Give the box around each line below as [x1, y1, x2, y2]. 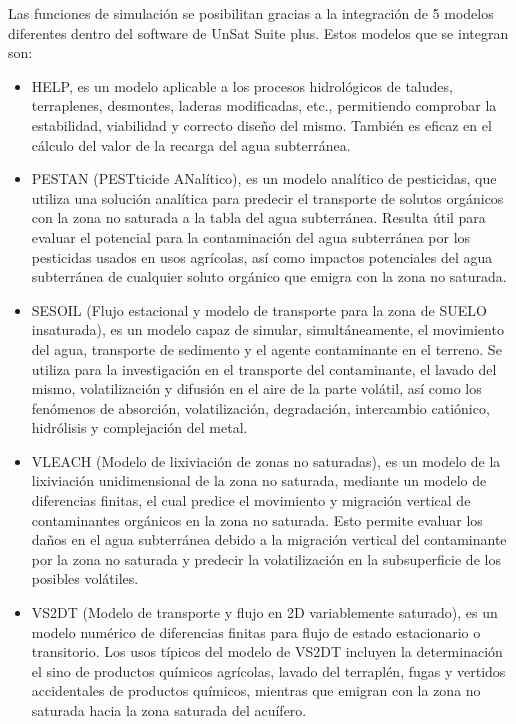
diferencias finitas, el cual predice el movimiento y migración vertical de [31, 490, 471, 511]
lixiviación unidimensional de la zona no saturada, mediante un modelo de [31, 470, 487, 491]
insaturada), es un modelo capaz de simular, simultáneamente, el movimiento [31, 319, 504, 340]
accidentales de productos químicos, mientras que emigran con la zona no [31, 680, 481, 701]
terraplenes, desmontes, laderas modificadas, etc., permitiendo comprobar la [31, 95, 497, 116]
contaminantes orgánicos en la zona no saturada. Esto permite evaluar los [31, 509, 483, 530]
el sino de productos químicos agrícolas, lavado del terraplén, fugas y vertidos [31, 660, 506, 681]
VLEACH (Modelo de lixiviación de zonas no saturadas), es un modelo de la [31, 450, 501, 471]
